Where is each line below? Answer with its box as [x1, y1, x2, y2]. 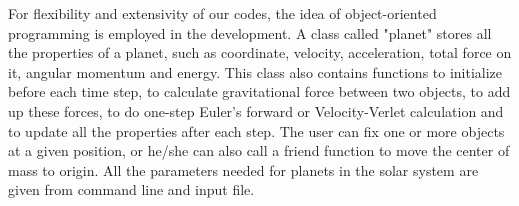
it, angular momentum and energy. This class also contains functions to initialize [8, 61, 503, 82]
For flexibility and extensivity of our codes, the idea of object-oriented [8, 3, 437, 23]
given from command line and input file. [8, 179, 255, 200]
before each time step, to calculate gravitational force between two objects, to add [8, 81, 511, 102]
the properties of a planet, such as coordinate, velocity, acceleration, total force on [8, 42, 512, 63]
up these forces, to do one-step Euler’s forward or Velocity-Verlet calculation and [8, 100, 504, 121]
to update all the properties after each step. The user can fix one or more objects [8, 120, 505, 141]
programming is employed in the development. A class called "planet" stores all [8, 22, 492, 43]
